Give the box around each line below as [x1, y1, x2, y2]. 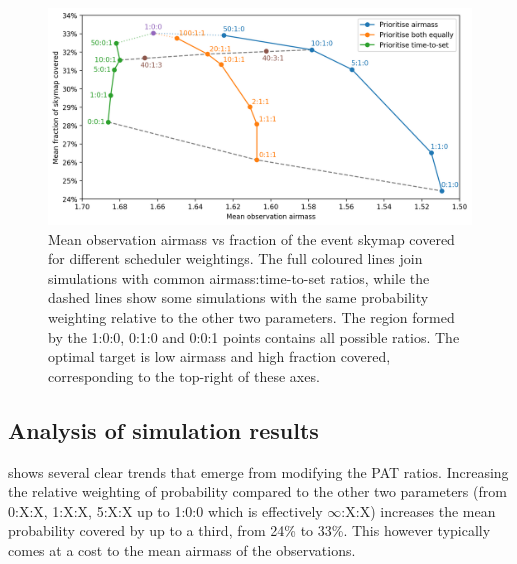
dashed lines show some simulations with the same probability [48, 287, 429, 308]
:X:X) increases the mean [341, 500, 496, 521]
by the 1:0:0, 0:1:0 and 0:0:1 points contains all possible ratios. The [48, 326, 460, 347]
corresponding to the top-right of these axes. [48, 365, 320, 386]
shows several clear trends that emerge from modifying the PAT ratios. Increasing [8, 461, 509, 482]
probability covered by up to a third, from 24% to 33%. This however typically [8, 520, 491, 541]
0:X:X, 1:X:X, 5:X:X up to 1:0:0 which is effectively [8, 500, 323, 521]
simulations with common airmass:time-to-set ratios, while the [48, 267, 430, 288]
